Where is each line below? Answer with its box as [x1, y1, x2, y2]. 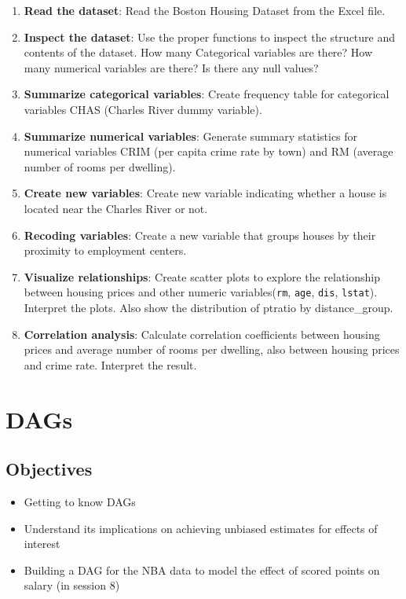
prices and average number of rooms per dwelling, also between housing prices [24, 341, 400, 358]
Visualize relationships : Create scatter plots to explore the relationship [24, 268, 381, 285]
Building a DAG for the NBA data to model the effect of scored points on [24, 561, 380, 578]
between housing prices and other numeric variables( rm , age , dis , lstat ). [24, 284, 378, 300]
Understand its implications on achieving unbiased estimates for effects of [24, 520, 378, 536]
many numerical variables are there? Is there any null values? [24, 59, 319, 75]
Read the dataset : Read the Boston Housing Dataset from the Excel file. [24, 2, 386, 18]
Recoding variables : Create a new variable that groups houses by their [24, 226, 376, 243]
